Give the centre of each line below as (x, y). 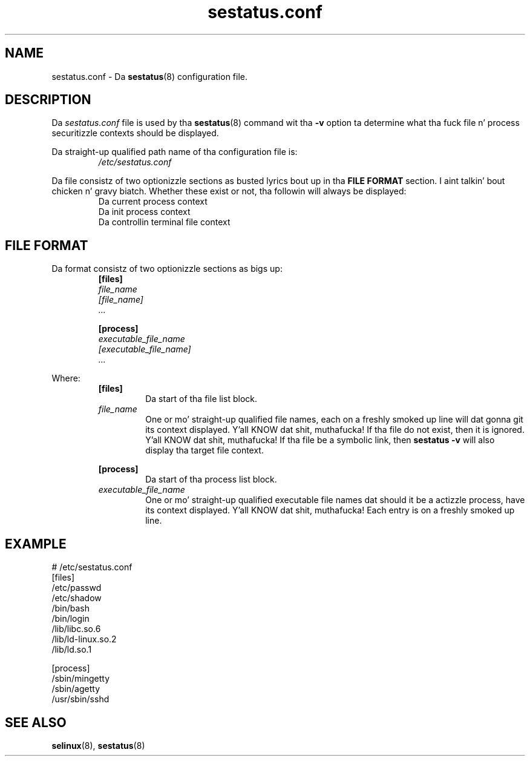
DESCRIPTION (48, 100)
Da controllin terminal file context (164, 222)
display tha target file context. (204, 450)
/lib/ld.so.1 (72, 650)
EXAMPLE (36, 544)
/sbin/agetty (76, 689)
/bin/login (70, 619)
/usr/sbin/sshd (80, 699)
